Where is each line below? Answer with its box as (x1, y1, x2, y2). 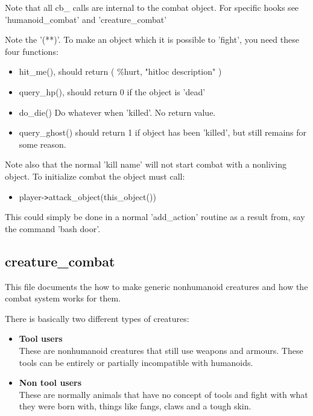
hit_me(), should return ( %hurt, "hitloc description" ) (19, 65, 222, 78)
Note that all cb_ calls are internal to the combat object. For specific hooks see (5, 1, 299, 13)
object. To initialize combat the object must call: (5, 169, 185, 182)
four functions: (5, 45, 58, 57)
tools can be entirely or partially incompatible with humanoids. (19, 356, 253, 368)
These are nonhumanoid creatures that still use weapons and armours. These (19, 344, 303, 356)
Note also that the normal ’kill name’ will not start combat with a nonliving (5, 158, 286, 171)
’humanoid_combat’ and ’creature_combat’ (5, 13, 167, 25)
